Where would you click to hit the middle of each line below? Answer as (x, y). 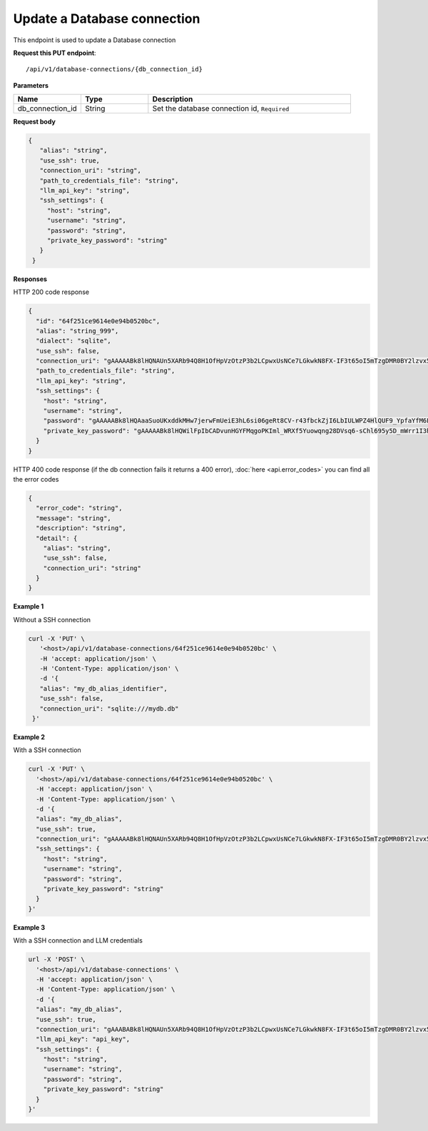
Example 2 (29, 737)
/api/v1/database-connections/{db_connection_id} (114, 69)
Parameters (31, 85)
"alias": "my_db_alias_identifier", (103, 688)
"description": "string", (81, 528)
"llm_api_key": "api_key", (83, 1039)
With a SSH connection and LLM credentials (78, 940)
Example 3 (29, 927)
